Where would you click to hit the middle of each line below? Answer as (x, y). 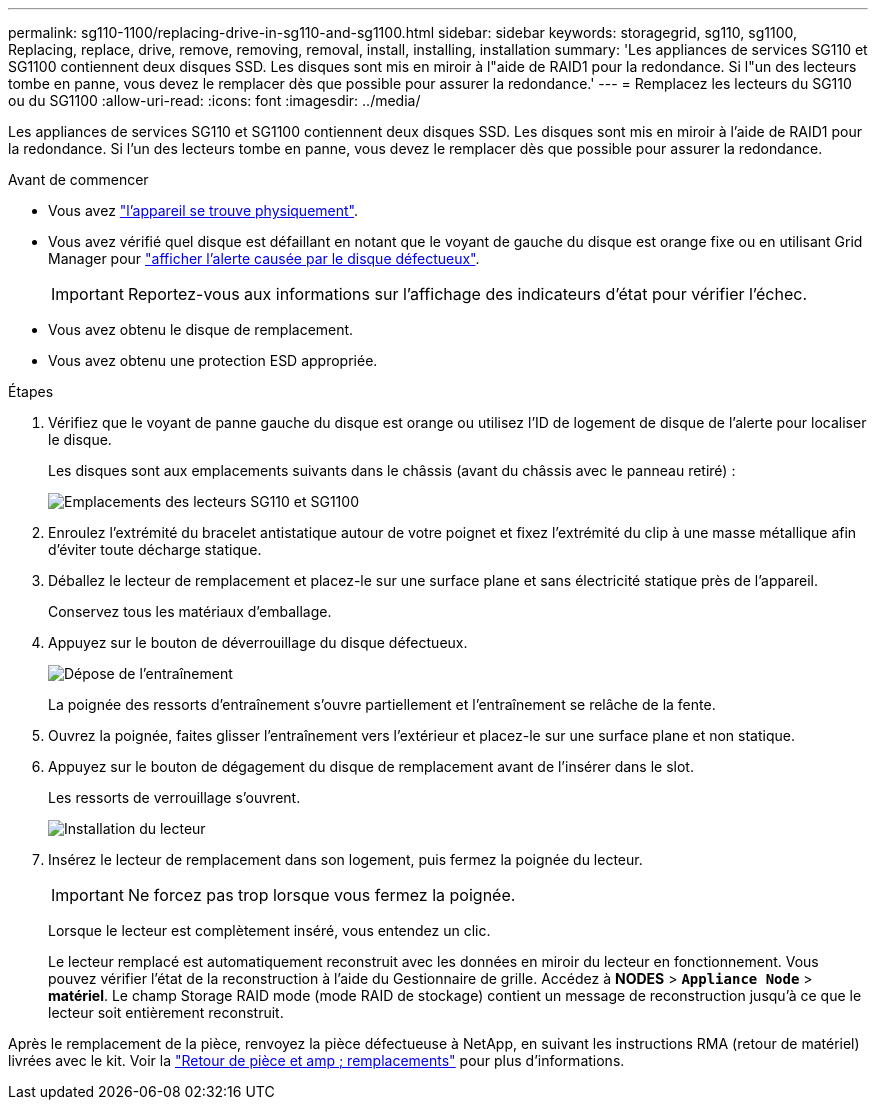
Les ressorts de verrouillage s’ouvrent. (174, 797)
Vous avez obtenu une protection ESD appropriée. (213, 360)
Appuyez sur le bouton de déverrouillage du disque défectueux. (258, 642)
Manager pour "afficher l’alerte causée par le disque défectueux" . (264, 258)
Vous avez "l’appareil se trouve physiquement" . (203, 210)
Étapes (31, 391)
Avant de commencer (78, 179)
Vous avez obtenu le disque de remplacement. (201, 329)
